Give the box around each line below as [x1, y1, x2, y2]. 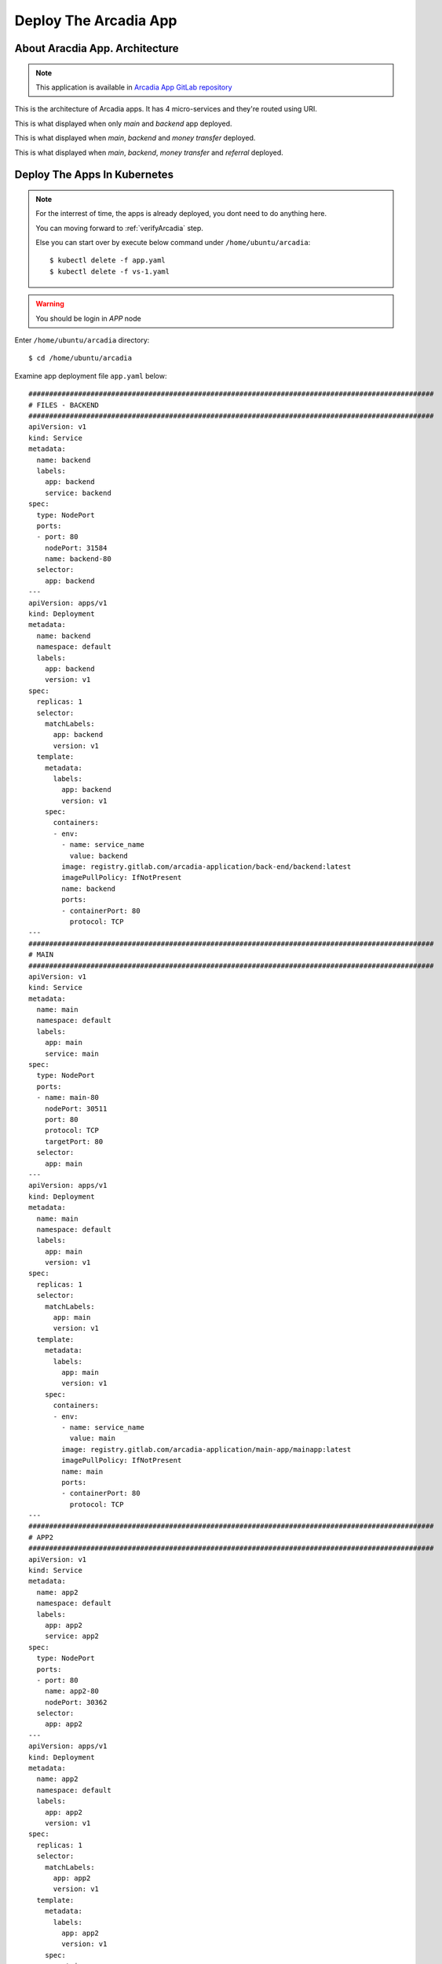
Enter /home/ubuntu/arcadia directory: [14, 335, 150, 345]
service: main [44, 1049, 100, 1058]
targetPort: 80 [44, 1137, 104, 1146]
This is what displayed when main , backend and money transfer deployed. [14, 134, 256, 143]
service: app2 [44, 1632, 100, 1641]
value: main [69, 1434, 116, 1443]
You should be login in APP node [35, 313, 141, 323]
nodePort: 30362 [44, 1698, 108, 1706]
